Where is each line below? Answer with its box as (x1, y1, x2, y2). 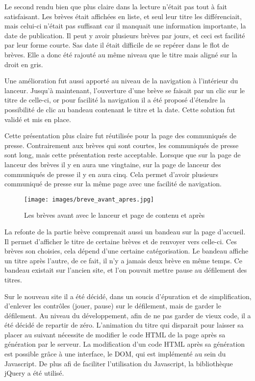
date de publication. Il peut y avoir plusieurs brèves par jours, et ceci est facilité (4, 30, 245, 40)
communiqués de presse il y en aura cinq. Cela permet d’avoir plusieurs (4, 169, 219, 179)
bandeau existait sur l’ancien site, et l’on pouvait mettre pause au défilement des (4, 265, 247, 275)
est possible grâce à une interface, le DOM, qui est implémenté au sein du (4, 349, 226, 359)
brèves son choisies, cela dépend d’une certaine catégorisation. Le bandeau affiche (4, 246, 249, 256)
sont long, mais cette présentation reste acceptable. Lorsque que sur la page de (4, 150, 241, 160)
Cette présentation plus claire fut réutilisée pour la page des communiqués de (4, 130, 237, 141)
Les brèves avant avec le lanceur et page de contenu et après (24, 210, 205, 220)
